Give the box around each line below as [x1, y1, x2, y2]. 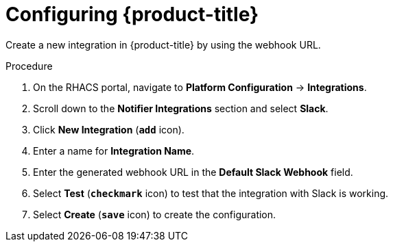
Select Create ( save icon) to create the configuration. [33, 208, 276, 220]
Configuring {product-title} [5, 3, 259, 26]
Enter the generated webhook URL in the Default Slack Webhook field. [33, 166, 353, 178]
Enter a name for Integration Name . [33, 144, 195, 157]
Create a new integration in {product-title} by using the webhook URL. [5, 38, 321, 51]
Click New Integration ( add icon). [33, 123, 184, 135]
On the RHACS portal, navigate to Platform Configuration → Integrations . [33, 81, 367, 93]
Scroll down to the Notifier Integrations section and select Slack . [33, 102, 329, 114]
